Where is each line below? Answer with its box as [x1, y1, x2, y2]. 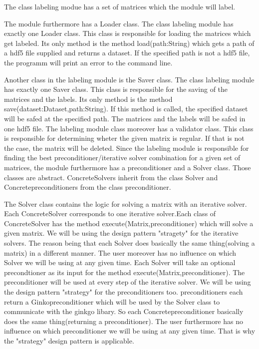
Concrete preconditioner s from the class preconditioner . [4, 182, 171, 192]
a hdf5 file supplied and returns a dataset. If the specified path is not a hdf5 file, [4, 47, 250, 58]
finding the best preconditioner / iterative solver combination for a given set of [4, 152, 241, 163]
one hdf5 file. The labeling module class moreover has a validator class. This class [4, 123, 254, 133]
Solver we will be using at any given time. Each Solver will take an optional [4, 257, 236, 268]
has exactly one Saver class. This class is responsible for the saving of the [4, 84, 228, 94]
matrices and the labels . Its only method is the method [4, 93, 173, 104]
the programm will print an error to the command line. [4, 57, 173, 67]
